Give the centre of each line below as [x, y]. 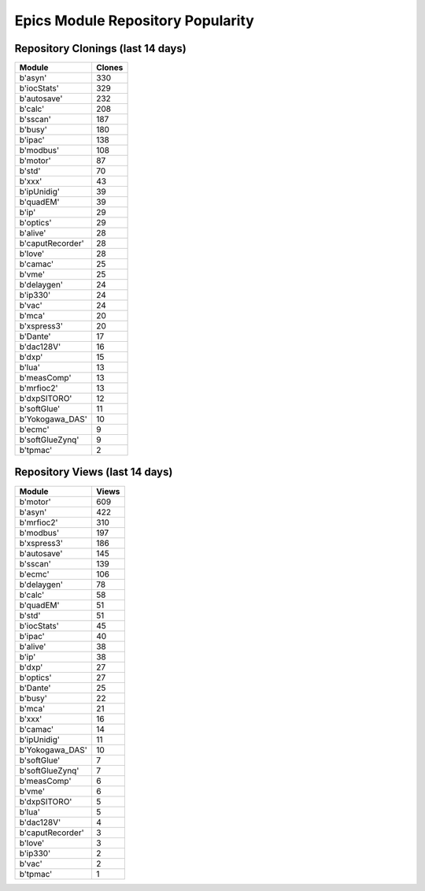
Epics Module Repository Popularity [135, 20]
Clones [109, 68]
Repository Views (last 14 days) [94, 472]
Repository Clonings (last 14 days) [100, 48]
